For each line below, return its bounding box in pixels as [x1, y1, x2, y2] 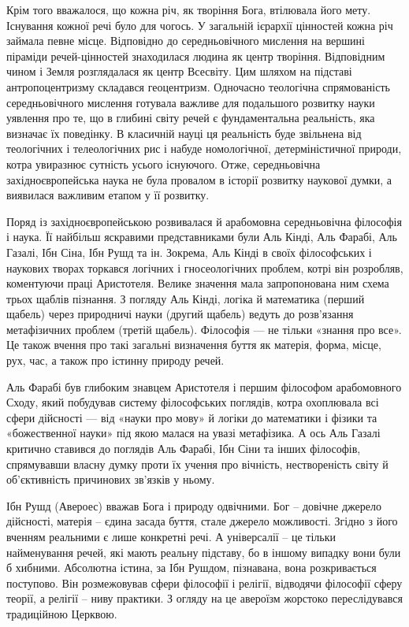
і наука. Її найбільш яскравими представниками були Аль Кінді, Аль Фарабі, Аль [6, 228, 397, 245]
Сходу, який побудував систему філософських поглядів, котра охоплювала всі [6, 394, 379, 410]
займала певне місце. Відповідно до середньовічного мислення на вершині [6, 32, 365, 49]
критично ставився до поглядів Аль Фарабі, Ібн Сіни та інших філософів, [6, 440, 361, 457]
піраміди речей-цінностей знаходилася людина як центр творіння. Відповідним [6, 47, 385, 64]
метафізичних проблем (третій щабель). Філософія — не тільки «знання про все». [6, 321, 402, 337]
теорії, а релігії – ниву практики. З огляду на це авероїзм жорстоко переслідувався [6, 590, 403, 607]
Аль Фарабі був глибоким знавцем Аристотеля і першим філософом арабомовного [6, 378, 402, 395]
